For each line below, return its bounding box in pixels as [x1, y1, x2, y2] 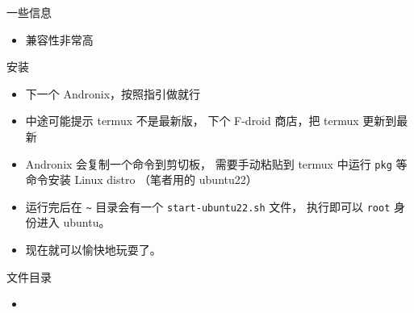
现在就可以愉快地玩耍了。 [25, 241, 161, 258]
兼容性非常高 [25, 31, 94, 48]
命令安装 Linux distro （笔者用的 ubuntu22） [25, 171, 257, 188]
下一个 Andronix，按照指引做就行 [25, 85, 201, 102]
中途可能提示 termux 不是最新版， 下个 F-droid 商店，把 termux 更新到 [25, 112, 397, 129]
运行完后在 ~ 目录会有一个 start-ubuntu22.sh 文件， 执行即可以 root [25, 198, 391, 215]
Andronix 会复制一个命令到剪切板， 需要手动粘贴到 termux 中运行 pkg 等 [25, 155, 408, 172]
